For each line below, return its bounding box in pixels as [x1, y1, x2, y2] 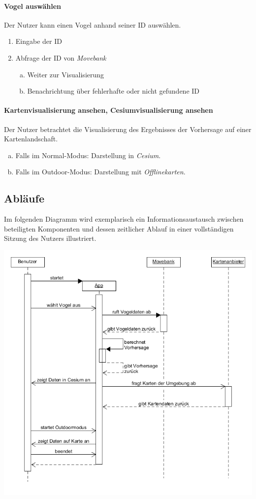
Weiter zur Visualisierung [27, 69, 104, 79]
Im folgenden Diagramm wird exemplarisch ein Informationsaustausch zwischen [4, 214, 244, 224]
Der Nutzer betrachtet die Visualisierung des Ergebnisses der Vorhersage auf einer [4, 124, 252, 134]
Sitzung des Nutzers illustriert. [4, 233, 96, 243]
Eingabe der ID [15, 36, 62, 46]
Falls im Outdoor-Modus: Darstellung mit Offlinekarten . [15, 166, 186, 177]
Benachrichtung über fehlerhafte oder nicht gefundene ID [27, 86, 200, 96]
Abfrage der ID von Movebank [15, 52, 106, 63]
